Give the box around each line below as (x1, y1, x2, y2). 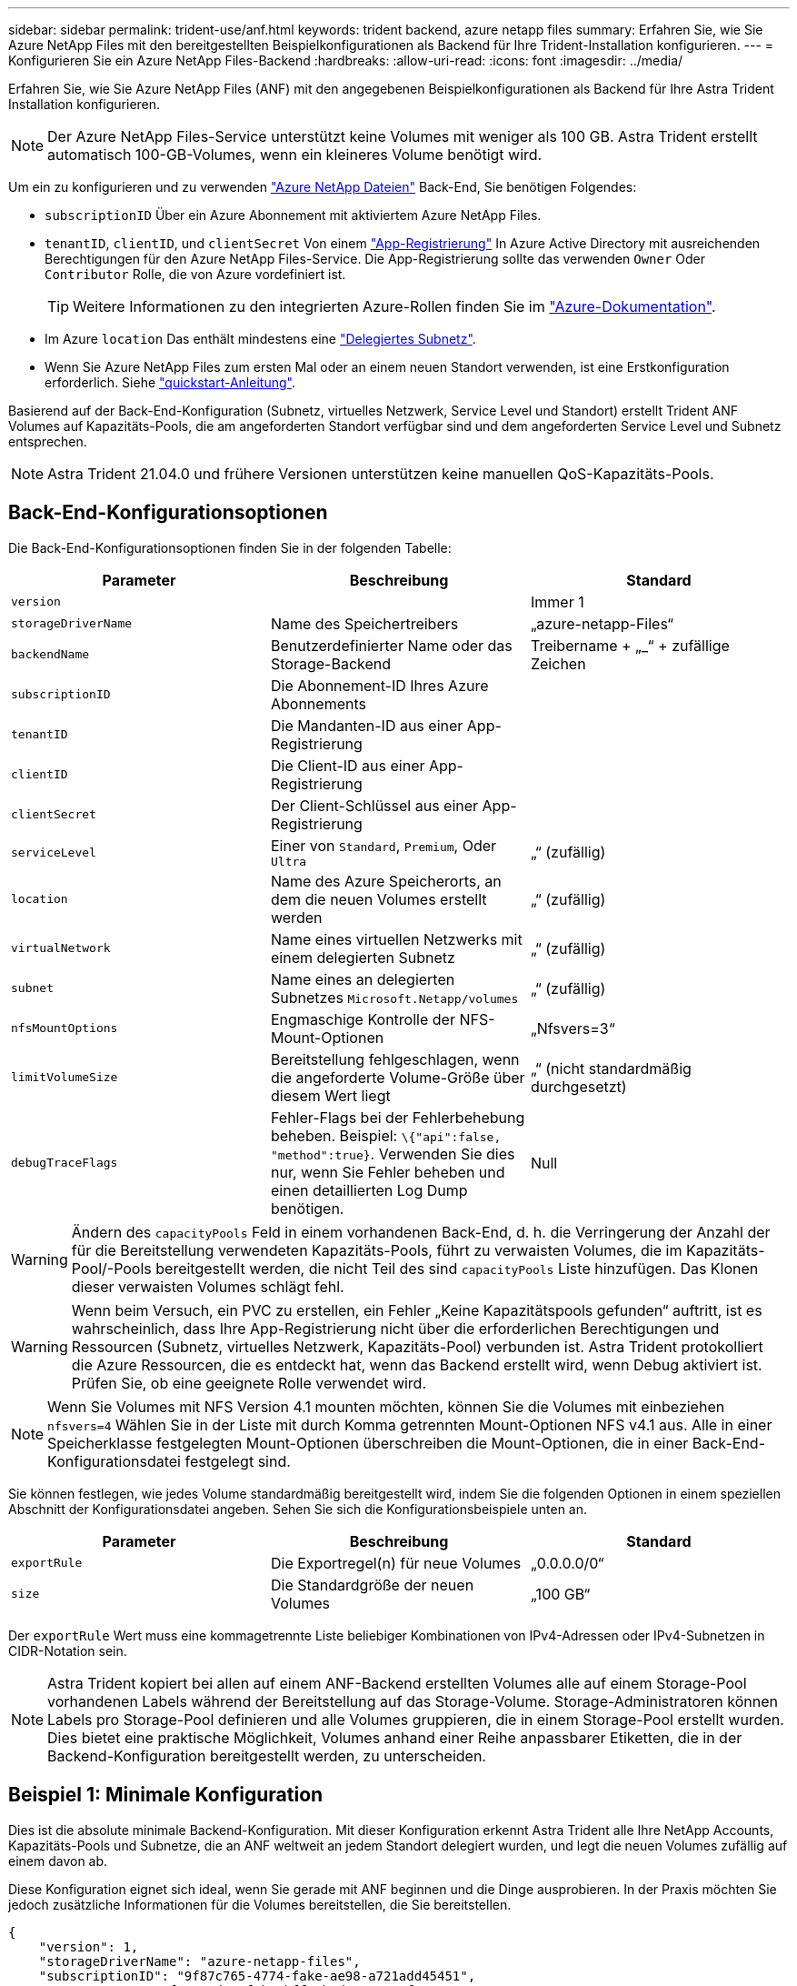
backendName (11, 647, 90, 662)
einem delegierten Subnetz (270, 948, 455, 967)
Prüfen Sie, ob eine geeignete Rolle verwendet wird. (71, 1373, 427, 1392)
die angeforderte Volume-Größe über (270, 1068, 525, 1087)
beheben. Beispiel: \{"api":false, (270, 1126, 502, 1145)
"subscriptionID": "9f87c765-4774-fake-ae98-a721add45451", (38, 1968, 476, 1983)
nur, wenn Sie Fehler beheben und (270, 1162, 505, 1181)
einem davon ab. (8, 1852, 108, 1869)
